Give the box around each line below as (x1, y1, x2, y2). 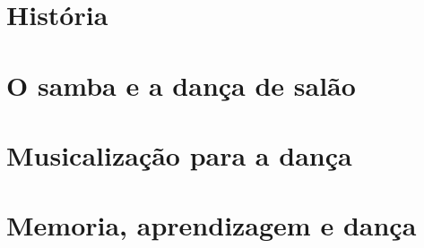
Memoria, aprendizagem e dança (6, 207, 417, 244)
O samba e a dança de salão (6, 66, 356, 103)
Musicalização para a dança (6, 136, 352, 173)
